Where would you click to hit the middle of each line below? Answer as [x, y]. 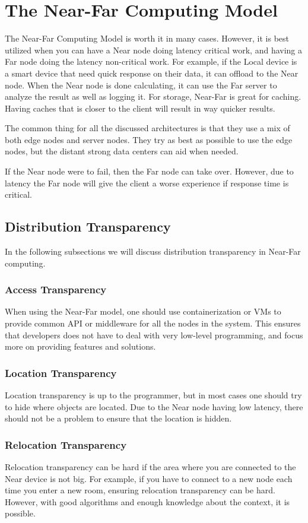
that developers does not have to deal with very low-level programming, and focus [154, 335]
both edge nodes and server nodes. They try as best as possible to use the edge [149, 139]
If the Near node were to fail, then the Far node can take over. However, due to [149, 171]
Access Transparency [56, 289]
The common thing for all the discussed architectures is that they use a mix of [147, 128]
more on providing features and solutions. [80, 346]
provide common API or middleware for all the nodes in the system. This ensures [153, 323]
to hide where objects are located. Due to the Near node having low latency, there [154, 406]
